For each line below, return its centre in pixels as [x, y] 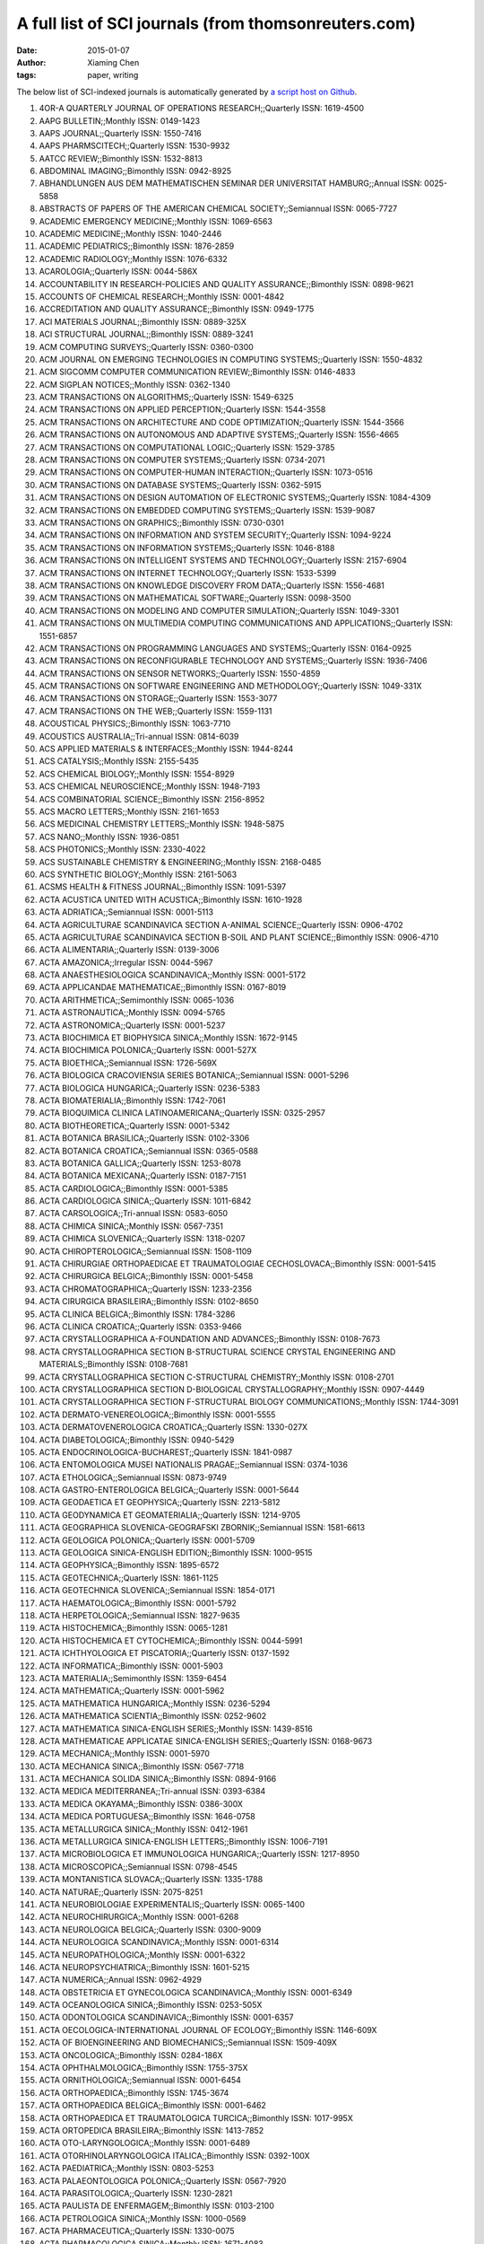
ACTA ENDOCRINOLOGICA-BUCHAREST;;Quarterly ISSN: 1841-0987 [166, 1452]
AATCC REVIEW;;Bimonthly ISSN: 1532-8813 [121, 158]
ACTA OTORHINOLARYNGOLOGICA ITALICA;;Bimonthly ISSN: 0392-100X [174, 2155]
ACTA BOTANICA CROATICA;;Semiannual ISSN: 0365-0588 [149, 1151]
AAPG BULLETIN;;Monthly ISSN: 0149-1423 [120, 120]
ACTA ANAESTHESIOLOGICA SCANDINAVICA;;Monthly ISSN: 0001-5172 [173, 975]
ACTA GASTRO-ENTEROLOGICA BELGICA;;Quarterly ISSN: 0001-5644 [169, 1490]
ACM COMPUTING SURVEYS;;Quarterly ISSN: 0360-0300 [147, 346]
